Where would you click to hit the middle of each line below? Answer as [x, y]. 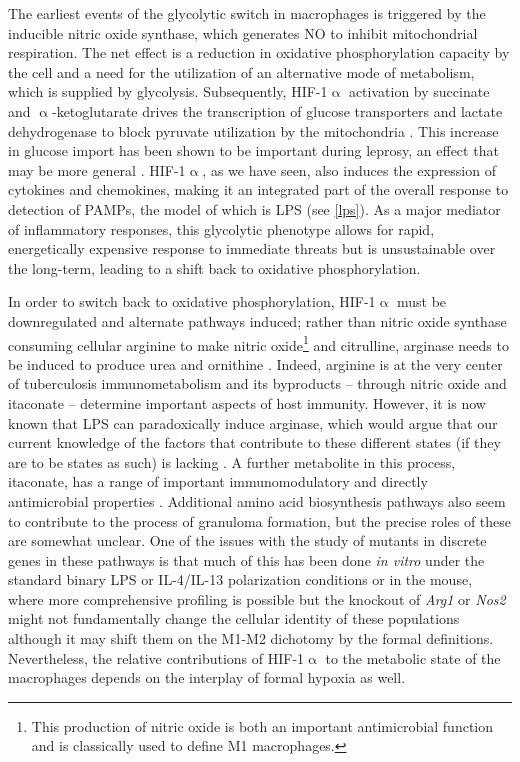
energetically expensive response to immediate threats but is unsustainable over [252, 248]
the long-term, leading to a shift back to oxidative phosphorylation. [214, 267]
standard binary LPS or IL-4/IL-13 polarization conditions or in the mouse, [240, 579]
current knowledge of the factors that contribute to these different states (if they [254, 442]
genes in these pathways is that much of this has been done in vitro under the [246, 559]
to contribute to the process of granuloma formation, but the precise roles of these [260, 520]
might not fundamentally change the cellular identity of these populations [234, 618]
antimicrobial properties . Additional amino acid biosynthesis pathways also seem [257, 500]
